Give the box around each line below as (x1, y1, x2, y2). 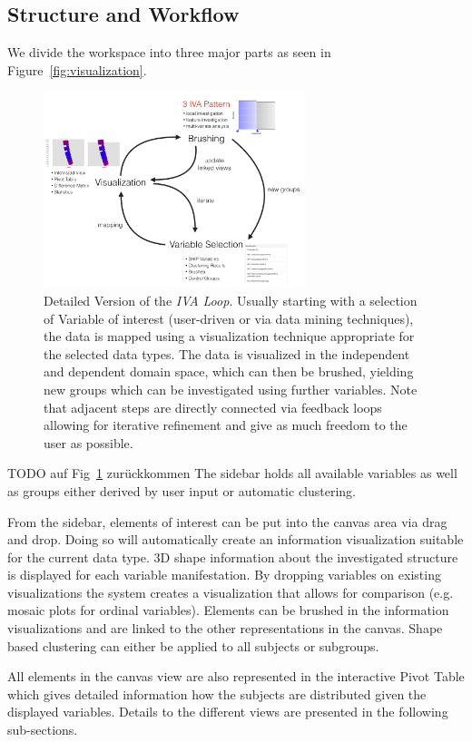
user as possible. (44, 433, 133, 452)
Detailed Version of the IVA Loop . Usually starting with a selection (44, 290, 418, 309)
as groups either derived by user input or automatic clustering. (7, 481, 357, 500)
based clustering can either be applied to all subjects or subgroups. (7, 636, 379, 655)
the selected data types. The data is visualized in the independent (44, 344, 410, 363)
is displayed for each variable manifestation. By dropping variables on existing (7, 565, 441, 584)
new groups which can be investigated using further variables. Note (44, 379, 418, 398)
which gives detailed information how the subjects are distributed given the (7, 684, 427, 703)
